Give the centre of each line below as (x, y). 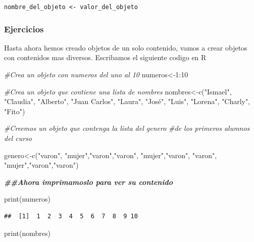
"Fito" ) (15, 111)
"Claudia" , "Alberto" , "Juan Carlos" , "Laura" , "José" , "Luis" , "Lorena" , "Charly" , (127, 101)
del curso (18, 138)
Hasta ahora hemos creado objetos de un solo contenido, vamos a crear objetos (126, 47)
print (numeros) (27, 199)
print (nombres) (27, 233)
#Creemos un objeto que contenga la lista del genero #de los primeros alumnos (127, 128)
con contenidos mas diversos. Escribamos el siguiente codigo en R (105, 57)
